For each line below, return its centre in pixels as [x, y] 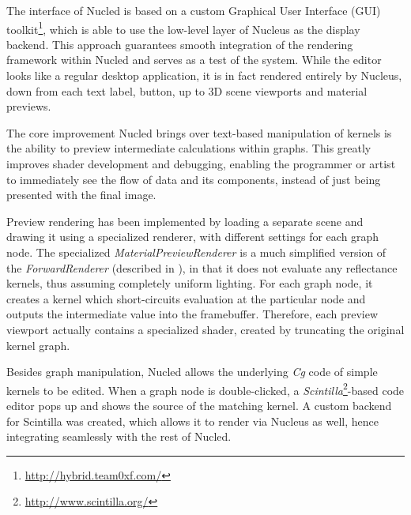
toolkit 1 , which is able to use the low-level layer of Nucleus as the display [183, 28]
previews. [29, 106]
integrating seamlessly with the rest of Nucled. [119, 436]
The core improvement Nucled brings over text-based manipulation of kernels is [199, 132]
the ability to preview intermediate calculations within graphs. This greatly [189, 148]
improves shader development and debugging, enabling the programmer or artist [201, 164]
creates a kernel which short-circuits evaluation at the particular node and [186, 298]
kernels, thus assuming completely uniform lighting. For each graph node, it [190, 283]
